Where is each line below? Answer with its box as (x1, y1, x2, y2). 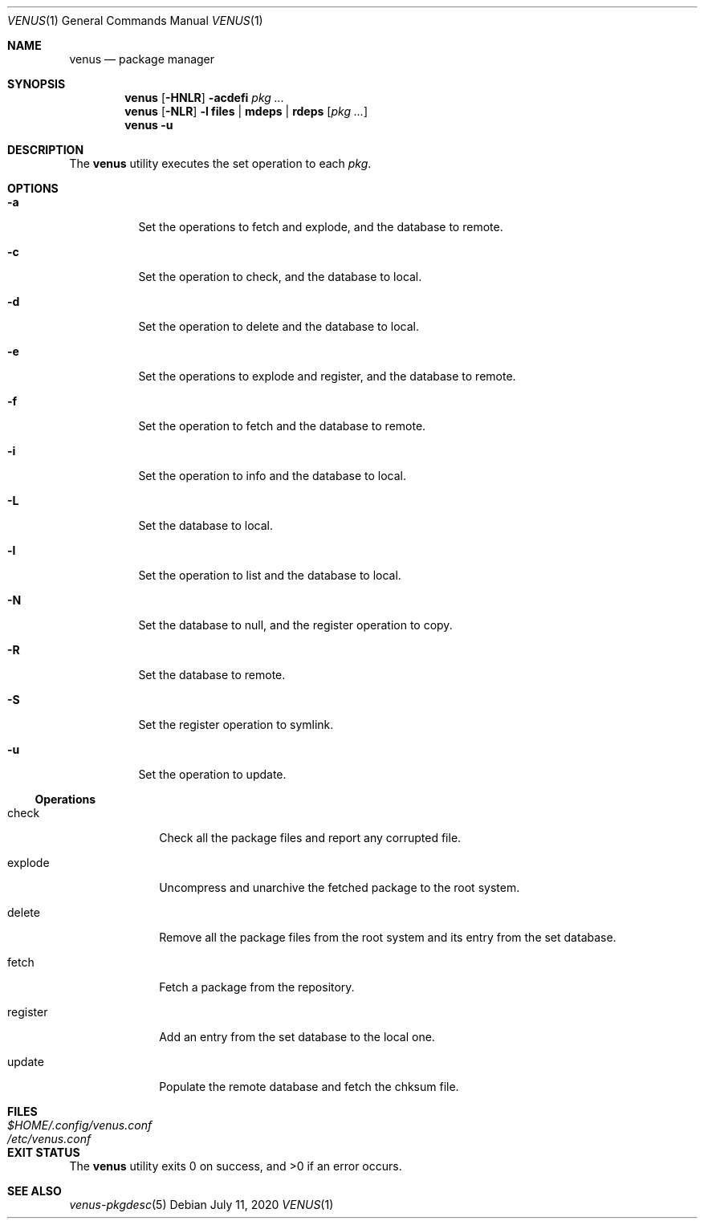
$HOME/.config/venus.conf (7, 1118, 153, 1132)
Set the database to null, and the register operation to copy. (138, 618, 453, 632)
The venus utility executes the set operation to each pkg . (69, 157, 372, 170)
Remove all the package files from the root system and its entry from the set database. (159, 930, 617, 944)
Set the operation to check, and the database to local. (138, 270, 422, 283)
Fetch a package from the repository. (159, 980, 355, 994)
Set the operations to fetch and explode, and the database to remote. (138, 220, 503, 234)
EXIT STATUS (7, 1146, 80, 1159)
